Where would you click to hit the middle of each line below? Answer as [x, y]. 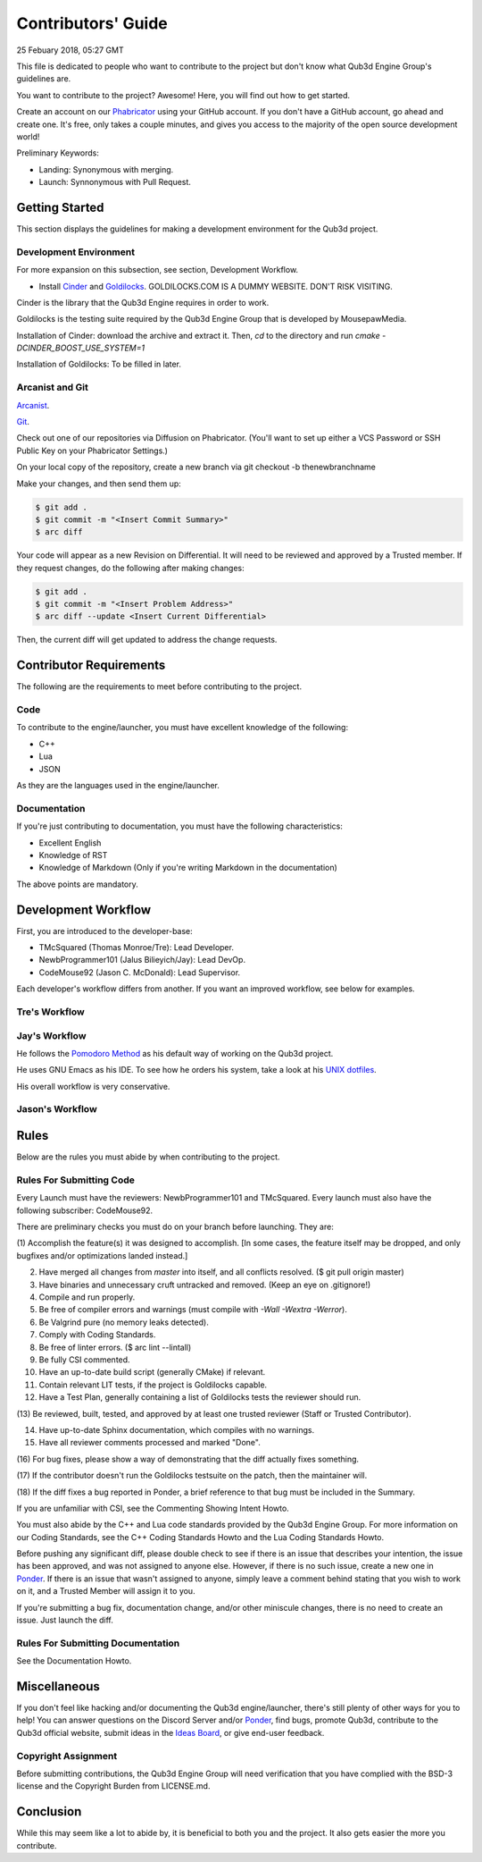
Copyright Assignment [67, 1756]
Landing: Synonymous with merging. [106, 169]
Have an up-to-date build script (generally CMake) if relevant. [152, 1372]
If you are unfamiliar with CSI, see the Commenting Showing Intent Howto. [153, 1508]
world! [28, 136]
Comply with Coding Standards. [97, 1335]
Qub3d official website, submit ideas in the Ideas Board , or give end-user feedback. [170, 1732]
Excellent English [70, 843]
